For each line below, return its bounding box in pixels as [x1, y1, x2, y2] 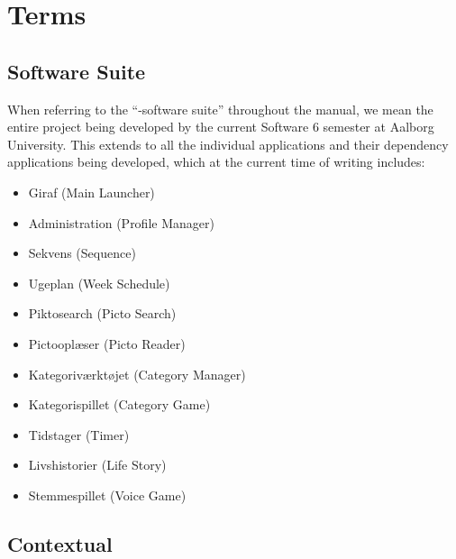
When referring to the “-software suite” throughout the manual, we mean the [7, 99, 433, 118]
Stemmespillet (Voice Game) [28, 485, 187, 504]
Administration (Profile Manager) [28, 213, 214, 232]
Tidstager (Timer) [28, 425, 130, 444]
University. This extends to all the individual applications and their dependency [7, 134, 449, 153]
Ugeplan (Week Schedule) [28, 273, 170, 292]
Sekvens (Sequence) [28, 243, 136, 262]
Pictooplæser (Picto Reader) [28, 334, 186, 353]
